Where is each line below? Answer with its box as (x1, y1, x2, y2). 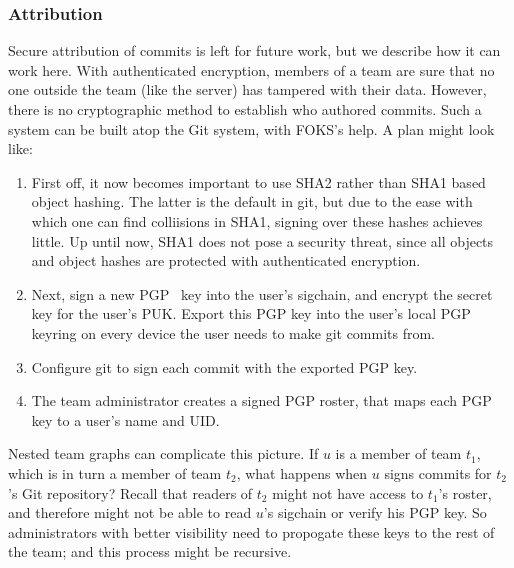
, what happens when (236, 462, 368, 483)
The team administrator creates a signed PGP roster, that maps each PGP (31, 390, 492, 411)
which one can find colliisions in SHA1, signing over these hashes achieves (31, 210, 483, 231)
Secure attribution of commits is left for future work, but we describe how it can (8, 40, 501, 61)
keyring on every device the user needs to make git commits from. (31, 322, 436, 343)
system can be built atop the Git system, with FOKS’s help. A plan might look (8, 118, 495, 139)
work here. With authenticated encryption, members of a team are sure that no (8, 59, 495, 80)
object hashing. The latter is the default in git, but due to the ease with (31, 191, 473, 212)
